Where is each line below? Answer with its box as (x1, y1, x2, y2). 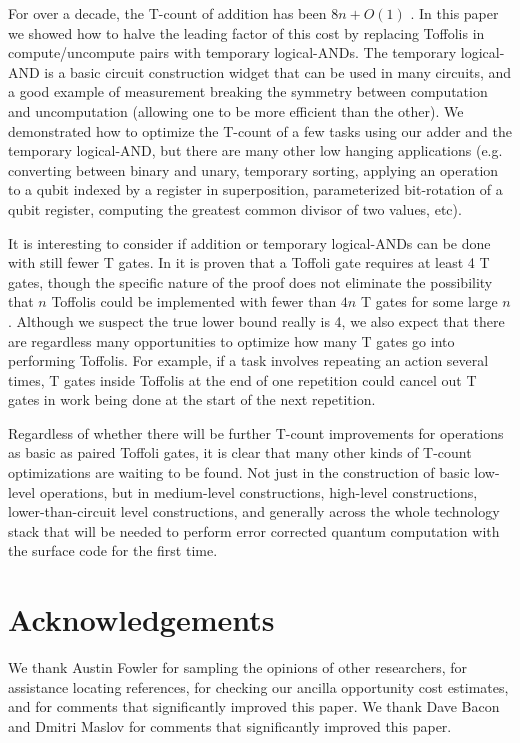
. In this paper (410, 3, 499, 23)
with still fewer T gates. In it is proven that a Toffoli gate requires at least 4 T (8, 252, 490, 273)
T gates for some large (360, 291, 498, 312)
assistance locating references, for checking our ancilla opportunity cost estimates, (8, 676, 509, 697)
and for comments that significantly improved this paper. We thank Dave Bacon (8, 696, 500, 717)
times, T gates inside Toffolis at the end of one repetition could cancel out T (8, 369, 477, 390)
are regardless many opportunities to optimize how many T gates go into (8, 330, 455, 351)
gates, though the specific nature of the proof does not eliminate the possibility (8, 271, 493, 292)
